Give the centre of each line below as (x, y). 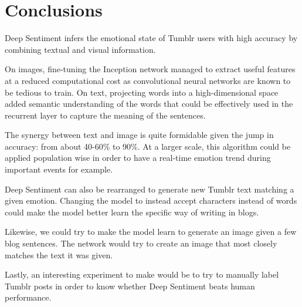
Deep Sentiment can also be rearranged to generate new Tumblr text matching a (150, 189)
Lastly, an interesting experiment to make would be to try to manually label (142, 274)
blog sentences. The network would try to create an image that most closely (141, 243)
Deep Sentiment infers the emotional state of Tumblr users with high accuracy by (151, 38)
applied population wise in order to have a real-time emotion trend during (138, 158)
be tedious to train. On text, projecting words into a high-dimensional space (142, 92)
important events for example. (59, 169)
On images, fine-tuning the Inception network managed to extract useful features (150, 69)
